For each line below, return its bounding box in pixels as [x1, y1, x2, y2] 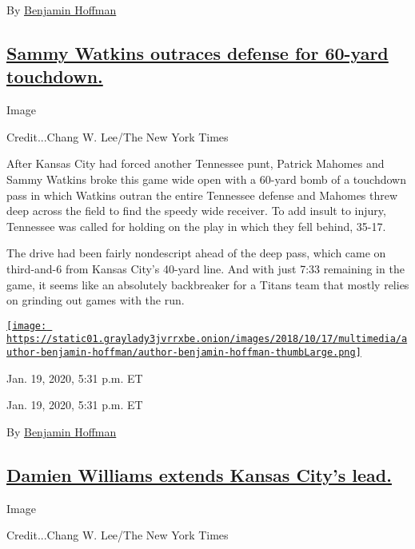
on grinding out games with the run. [6, 292, 185, 308]
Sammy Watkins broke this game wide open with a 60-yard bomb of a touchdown [6, 170, 406, 187]
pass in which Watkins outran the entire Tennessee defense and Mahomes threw [6, 186, 398, 203]
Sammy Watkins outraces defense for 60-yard [6, 40, 389, 65]
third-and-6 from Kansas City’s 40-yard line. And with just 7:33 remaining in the [6, 260, 405, 276]
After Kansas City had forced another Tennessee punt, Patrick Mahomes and [6, 155, 385, 172]
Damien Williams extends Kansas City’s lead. [6, 462, 392, 487]
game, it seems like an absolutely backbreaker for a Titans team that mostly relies [6, 276, 409, 292]
